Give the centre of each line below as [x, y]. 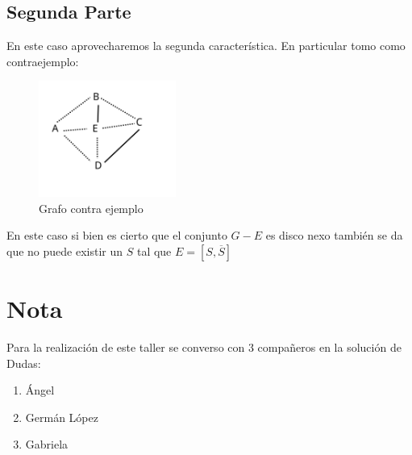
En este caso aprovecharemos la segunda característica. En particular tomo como [206, 46]
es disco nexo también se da [334, 235]
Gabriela [47, 444]
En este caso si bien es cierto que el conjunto [117, 235]
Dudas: [24, 363]
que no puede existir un [65, 250]
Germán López [62, 417]
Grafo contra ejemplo [91, 208]
